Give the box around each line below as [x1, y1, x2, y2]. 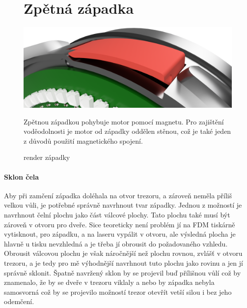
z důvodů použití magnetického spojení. [24, 135, 143, 146]
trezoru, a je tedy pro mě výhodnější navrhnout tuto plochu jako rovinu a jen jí [4, 258, 243, 268]
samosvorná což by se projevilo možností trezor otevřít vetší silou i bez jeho [4, 286, 232, 297]
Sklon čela [4, 171, 39, 182]
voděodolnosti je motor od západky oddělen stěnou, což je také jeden [24, 126, 231, 136]
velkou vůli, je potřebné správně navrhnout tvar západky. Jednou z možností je [4, 200, 242, 210]
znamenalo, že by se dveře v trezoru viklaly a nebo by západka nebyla [4, 277, 215, 287]
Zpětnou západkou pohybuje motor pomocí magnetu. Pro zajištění [24, 116, 224, 126]
